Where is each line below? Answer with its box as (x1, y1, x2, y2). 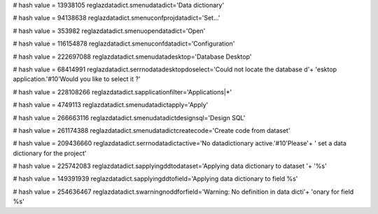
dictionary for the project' (13, 149, 87, 157)
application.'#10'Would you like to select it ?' (13, 75, 141, 83)
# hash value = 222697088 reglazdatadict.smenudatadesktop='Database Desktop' (13, 52, 252, 61)
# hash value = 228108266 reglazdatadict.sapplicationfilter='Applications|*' (13, 87, 232, 96)
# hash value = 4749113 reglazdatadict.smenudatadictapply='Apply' (13, 101, 209, 109)
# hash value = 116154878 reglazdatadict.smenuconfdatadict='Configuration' (13, 39, 235, 48)
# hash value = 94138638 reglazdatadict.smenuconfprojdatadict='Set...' (13, 14, 220, 22)
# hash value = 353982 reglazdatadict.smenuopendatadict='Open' (13, 27, 206, 35)
